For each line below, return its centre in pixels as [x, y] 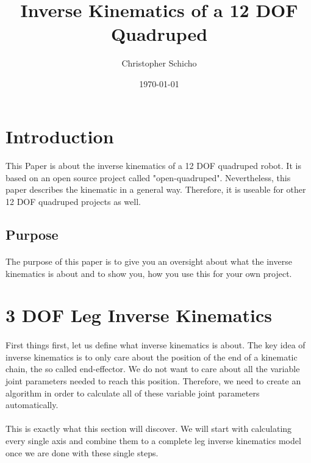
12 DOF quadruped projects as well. [73, 202]
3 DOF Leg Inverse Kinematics [139, 315]
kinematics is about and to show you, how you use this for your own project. [149, 273]
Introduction [60, 136]
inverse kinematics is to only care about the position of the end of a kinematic [152, 357]
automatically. [32, 405]
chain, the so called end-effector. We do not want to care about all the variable [153, 369]
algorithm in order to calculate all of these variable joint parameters [133, 393]
